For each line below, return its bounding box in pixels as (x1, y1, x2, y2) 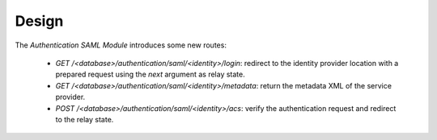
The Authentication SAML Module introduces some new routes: (15, 40, 227, 50)
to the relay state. (55, 114, 114, 124)
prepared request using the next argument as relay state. (55, 69, 246, 80)
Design (15, 12, 64, 30)
